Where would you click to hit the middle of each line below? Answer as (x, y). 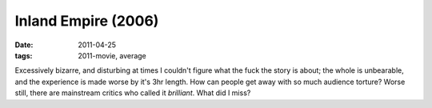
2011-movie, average (112, 55)
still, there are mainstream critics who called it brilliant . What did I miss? (133, 93)
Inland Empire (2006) (87, 21)
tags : (24, 55)
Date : (24, 45)
